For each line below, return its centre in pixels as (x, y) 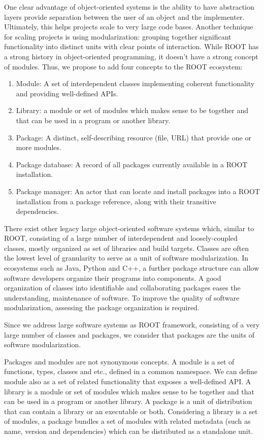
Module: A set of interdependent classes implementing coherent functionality (135, 83)
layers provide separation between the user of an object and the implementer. (124, 16)
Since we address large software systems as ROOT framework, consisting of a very (132, 325)
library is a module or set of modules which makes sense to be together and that (129, 391)
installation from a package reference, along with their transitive (116, 201)
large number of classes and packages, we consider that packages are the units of (129, 334)
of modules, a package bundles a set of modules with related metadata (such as (127, 421)
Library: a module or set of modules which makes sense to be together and (132, 110)
